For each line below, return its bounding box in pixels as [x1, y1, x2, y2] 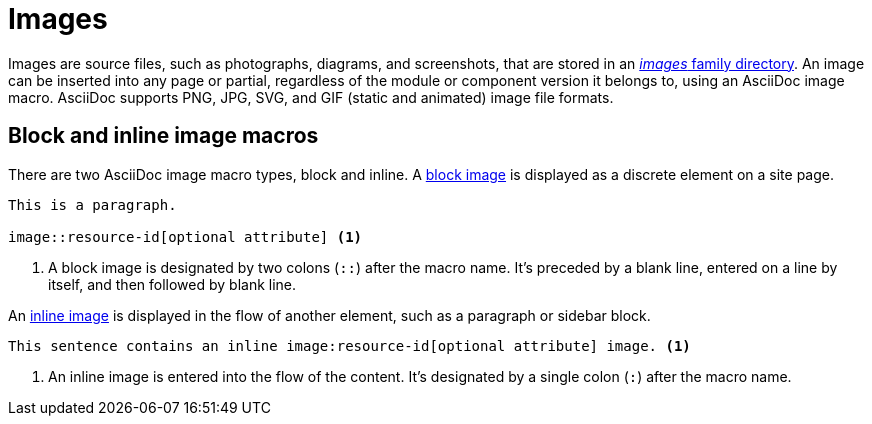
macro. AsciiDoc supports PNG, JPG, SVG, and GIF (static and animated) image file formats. [8, 88, 614, 106]
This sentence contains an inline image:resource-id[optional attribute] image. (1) [8, 337, 691, 354]
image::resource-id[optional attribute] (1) [8, 228, 363, 245]
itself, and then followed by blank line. [48, 275, 297, 293]
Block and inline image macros [8, 123, 319, 149]
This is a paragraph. [8, 196, 177, 213]
